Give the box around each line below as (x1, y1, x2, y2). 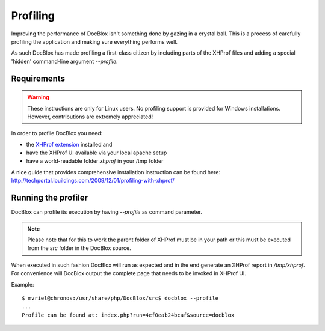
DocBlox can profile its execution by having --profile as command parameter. (11, 208, 203, 216)
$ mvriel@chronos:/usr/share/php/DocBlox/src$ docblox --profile (22, 294, 219, 302)
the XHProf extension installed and (26, 141, 113, 148)
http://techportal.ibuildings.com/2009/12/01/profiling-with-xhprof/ (11, 177, 175, 184)
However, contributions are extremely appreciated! (27, 113, 153, 120)
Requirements (11, 73, 66, 84)
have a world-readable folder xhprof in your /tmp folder (26, 157, 164, 165)
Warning (27, 94, 49, 101)
